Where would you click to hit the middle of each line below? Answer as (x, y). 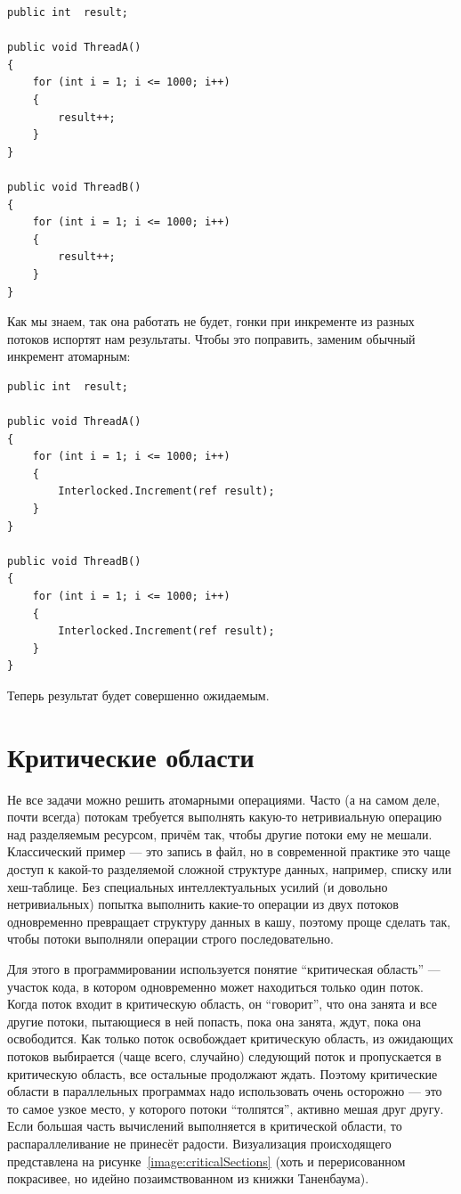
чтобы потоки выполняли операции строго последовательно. (170, 939)
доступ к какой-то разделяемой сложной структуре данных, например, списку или (230, 869)
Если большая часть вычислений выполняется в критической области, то (205, 1126)
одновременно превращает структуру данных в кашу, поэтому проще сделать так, (229, 921)
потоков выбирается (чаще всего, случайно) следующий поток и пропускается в (224, 1056)
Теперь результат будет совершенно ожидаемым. (138, 695)
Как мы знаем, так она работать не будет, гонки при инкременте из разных (211, 321)
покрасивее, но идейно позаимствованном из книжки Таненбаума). (188, 1178)
